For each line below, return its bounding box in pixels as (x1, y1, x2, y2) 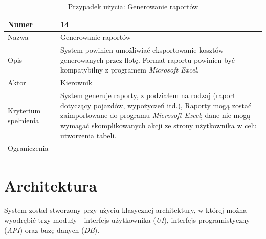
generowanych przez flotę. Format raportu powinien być (60, 54, 235, 65)
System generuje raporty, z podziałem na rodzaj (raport (60, 90, 236, 101)
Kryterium (8, 105, 41, 115)
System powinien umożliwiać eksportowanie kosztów (60, 44, 224, 55)
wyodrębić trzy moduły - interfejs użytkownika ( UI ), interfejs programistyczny (4, 214, 250, 225)
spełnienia (8, 115, 39, 126)
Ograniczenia (8, 142, 49, 153)
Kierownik (60, 77, 93, 88)
